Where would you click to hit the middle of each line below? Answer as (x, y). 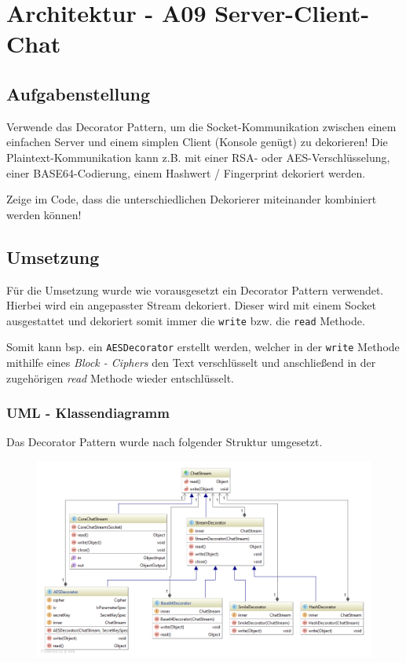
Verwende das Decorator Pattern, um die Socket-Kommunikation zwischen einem (201, 126)
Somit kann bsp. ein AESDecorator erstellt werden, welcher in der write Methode (203, 347)
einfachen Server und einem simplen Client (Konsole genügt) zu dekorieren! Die (197, 142)
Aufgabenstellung (79, 93)
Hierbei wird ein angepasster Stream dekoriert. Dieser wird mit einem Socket (191, 305)
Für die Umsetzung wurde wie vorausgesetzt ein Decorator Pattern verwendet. (195, 289)
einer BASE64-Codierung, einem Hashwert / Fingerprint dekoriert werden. (186, 172)
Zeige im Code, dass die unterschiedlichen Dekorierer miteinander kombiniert (192, 199)
